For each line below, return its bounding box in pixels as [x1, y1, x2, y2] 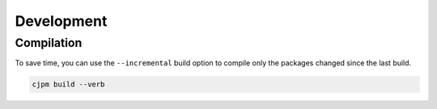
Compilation [15, 36, 83, 50]
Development [15, 12, 108, 30]
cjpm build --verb [32, 80, 105, 89]
